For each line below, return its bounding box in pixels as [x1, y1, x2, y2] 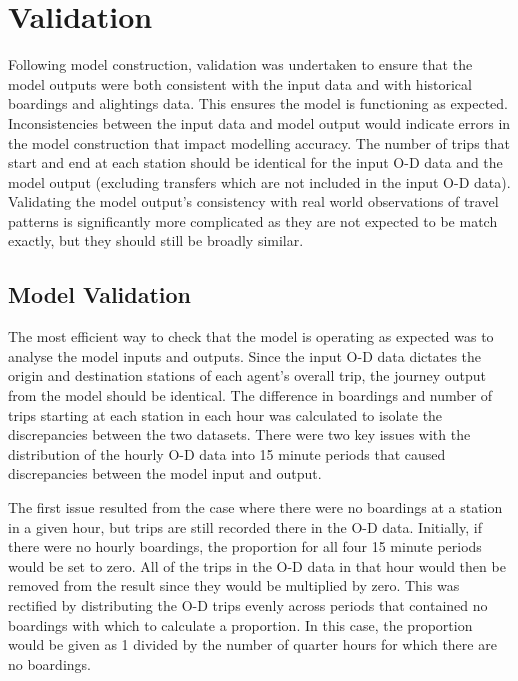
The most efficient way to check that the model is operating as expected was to [8, 326, 494, 347]
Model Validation [8, 279, 192, 310]
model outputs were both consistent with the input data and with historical [8, 73, 472, 94]
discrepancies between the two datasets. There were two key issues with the [8, 424, 471, 445]
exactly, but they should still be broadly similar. [8, 230, 304, 251]
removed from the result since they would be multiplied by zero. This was [8, 575, 460, 596]
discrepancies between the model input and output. [8, 463, 322, 484]
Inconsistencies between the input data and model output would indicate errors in [8, 112, 511, 133]
